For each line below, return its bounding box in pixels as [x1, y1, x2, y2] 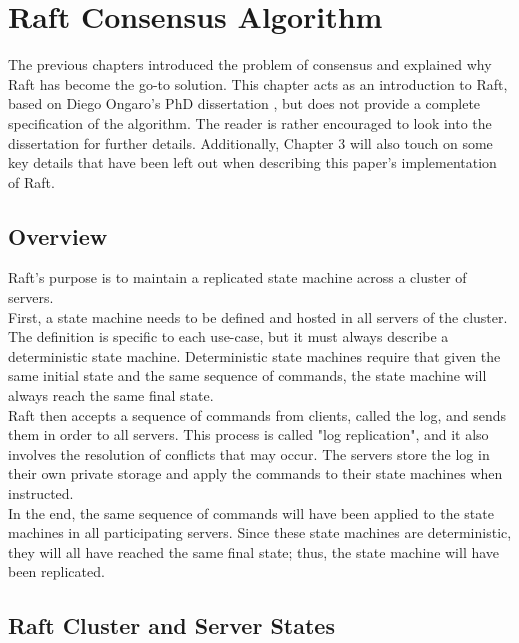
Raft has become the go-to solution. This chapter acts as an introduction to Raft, [8, 73, 508, 94]
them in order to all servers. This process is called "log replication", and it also [8, 424, 489, 445]
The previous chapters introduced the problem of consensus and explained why [8, 54, 492, 75]
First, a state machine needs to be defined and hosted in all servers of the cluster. [8, 306, 508, 327]
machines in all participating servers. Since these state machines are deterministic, [8, 522, 512, 543]
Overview [8, 220, 108, 251]
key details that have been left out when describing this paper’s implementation [8, 152, 497, 173]
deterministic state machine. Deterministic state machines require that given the [8, 345, 501, 366]
